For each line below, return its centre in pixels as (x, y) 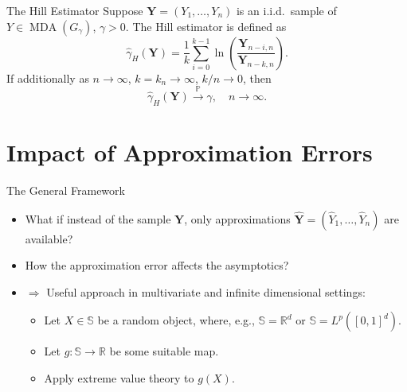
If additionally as (48, 78)
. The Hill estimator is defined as (206, 26)
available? (49, 238)
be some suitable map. (164, 351)
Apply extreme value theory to (119, 377)
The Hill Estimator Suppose (75, 10)
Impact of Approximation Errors (190, 151)
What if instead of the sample (98, 218)
